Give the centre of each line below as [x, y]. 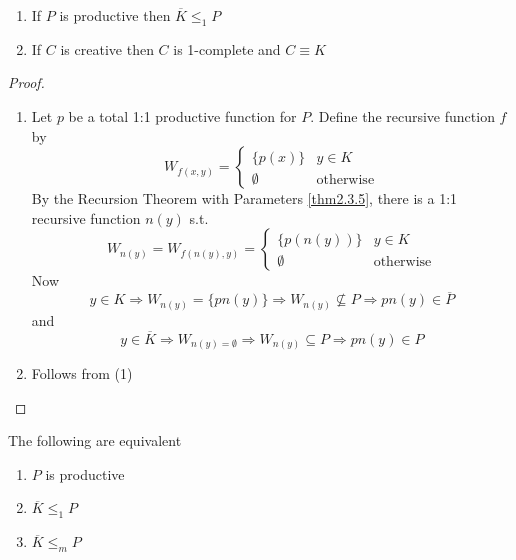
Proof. [26, 82]
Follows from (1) [82, 373]
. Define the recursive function [402, 115]
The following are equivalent [95, 440]
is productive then [115, 15]
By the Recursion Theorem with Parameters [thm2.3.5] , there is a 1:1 [244, 198]
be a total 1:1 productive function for [182, 115]
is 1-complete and [227, 48]
